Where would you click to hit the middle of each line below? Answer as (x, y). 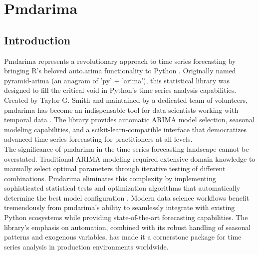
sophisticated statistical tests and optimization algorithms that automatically (122, 188)
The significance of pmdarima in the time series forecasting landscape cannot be (127, 148)
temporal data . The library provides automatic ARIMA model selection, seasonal (129, 120)
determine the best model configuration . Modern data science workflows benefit (127, 197)
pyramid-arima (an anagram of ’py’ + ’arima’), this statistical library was (117, 80)
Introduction (37, 40)
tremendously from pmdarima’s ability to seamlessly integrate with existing (120, 207)
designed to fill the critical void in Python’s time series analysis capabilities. (120, 90)
